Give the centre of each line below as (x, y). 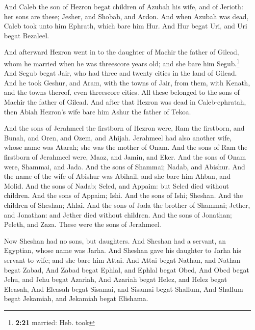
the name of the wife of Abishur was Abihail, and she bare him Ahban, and (117, 176)
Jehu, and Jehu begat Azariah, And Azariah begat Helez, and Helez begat (115, 279)
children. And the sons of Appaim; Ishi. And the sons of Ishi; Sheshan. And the (124, 195)
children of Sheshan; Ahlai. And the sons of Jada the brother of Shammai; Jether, (127, 205)
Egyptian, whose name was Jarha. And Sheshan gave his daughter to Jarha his (123, 250)
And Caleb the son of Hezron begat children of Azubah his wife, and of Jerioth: (124, 6)
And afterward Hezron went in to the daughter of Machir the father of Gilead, (122, 52)
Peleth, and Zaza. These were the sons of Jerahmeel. (83, 224)
